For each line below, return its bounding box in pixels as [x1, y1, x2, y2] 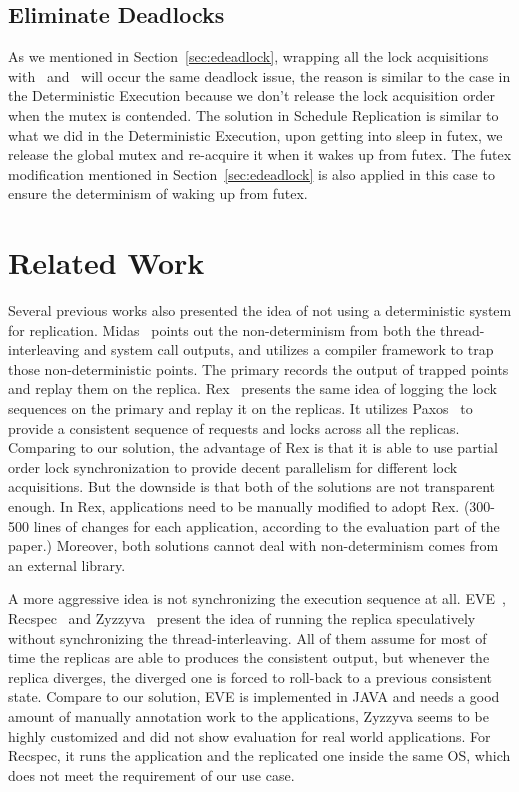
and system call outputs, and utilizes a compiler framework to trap [83, 339, 494, 360]
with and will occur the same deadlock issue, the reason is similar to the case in [8, 65, 511, 86]
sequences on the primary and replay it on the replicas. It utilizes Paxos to [8, 398, 473, 419]
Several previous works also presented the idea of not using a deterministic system [8, 300, 512, 321]
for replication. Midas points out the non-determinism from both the [8, 319, 436, 340]
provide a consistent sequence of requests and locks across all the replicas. [8, 417, 460, 438]
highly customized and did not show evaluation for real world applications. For [8, 725, 491, 746]
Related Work [8, 242, 205, 283]
